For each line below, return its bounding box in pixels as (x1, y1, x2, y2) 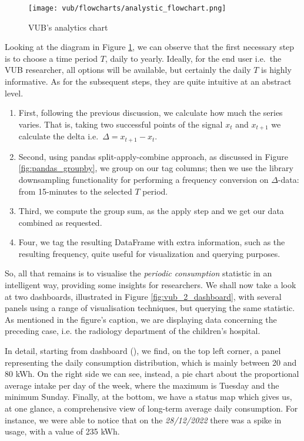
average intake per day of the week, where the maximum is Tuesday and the (5, 379, 279, 391)
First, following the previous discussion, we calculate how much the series (18, 106, 283, 119)
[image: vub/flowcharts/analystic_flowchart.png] (28, 4, 226, 12)
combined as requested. (18, 216, 102, 228)
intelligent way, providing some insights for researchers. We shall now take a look (5, 279, 296, 291)
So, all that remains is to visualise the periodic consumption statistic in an (5, 267, 272, 279)
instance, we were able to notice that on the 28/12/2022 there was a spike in (5, 413, 282, 426)
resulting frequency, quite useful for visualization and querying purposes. (18, 247, 280, 259)
